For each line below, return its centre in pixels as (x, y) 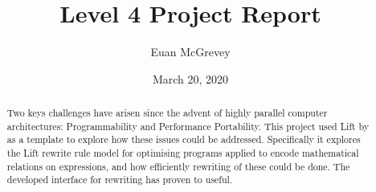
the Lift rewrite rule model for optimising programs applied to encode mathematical (183, 153)
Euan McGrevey (190, 52)
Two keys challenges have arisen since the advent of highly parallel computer (167, 113)
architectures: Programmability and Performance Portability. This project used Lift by (188, 126)
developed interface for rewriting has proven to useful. (120, 180)
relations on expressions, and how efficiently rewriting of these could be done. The (178, 166)
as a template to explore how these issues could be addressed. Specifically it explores (184, 139)
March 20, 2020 (190, 78)
